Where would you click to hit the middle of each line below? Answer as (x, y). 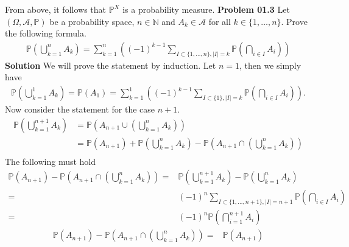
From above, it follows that (55, 9)
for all (220, 21)
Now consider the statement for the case (80, 109)
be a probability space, (92, 21)
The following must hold (51, 161)
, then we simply (270, 65)
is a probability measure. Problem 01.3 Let (206, 9)
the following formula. (46, 33)
